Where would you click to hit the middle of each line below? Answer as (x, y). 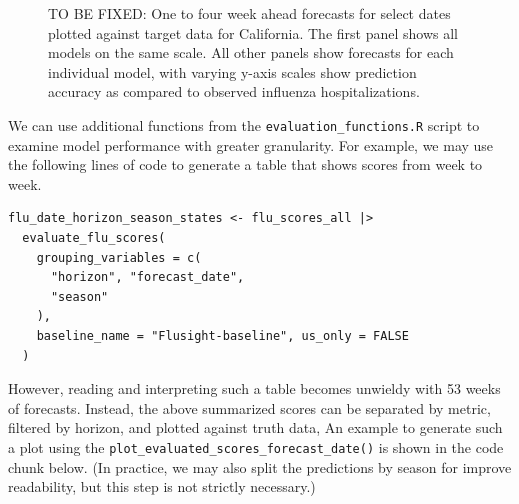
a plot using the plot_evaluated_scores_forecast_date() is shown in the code (256, 446)
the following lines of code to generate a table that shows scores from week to (245, 164)
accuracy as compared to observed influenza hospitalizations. (234, 91)
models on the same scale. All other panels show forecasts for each (251, 52)
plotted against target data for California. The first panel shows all (253, 32)
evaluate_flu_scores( (94, 238)
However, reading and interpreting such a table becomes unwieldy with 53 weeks (254, 388)
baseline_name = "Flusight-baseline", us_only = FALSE (222, 335)
